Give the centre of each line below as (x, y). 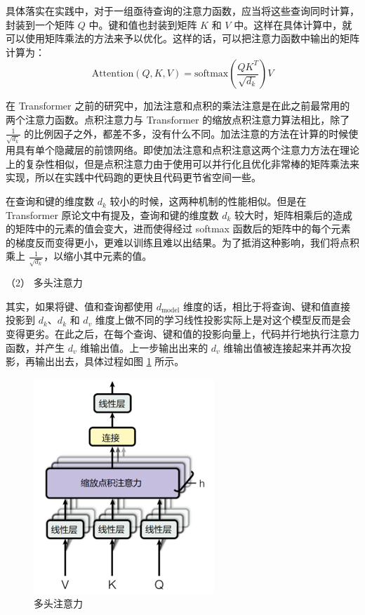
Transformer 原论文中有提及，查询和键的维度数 (112, 214)
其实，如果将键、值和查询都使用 (79, 306)
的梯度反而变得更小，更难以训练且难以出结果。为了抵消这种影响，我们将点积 (182, 242)
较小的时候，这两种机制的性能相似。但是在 (208, 201)
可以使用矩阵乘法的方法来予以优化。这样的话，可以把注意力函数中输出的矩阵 (182, 38)
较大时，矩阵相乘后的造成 (294, 214)
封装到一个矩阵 (40, 24)
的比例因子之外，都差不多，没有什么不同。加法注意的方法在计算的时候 (186, 133)
